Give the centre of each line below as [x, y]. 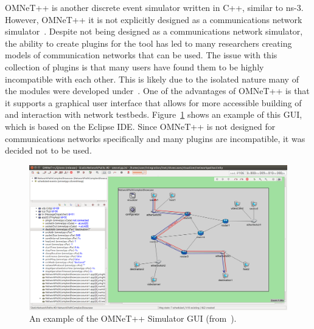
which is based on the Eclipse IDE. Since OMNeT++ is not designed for [140, 126]
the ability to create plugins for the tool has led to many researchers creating [148, 43]
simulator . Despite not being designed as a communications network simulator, [154, 31]
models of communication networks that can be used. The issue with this [141, 55]
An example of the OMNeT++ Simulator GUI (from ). [133, 318]
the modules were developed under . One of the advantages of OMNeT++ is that [157, 91]
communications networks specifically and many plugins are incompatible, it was [155, 138]
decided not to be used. [48, 150]
